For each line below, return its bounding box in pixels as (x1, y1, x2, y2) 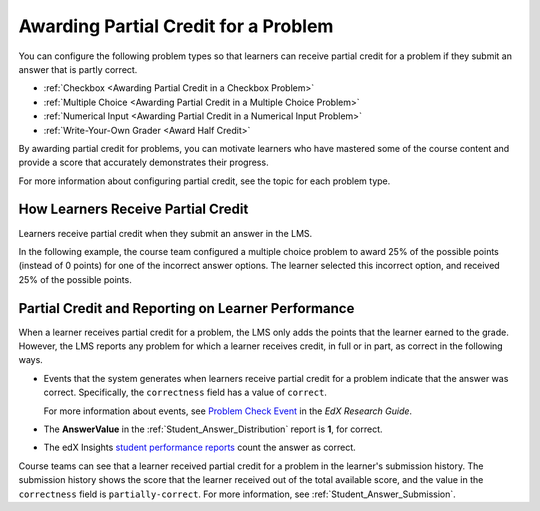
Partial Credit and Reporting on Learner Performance (18, 300, 355, 317)
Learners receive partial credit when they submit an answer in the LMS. (18, 227, 313, 239)
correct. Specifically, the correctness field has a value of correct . (43, 386, 327, 399)
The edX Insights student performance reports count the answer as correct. (43, 441, 357, 454)
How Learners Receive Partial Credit (18, 201, 249, 218)
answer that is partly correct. (18, 63, 138, 75)
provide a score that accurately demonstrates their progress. (18, 156, 269, 169)
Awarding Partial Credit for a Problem (18, 15, 334, 37)
